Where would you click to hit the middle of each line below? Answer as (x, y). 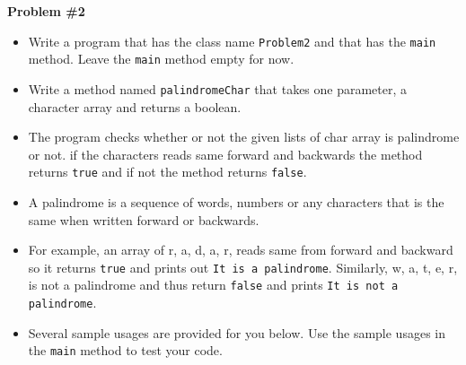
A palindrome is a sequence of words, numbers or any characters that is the (236, 202)
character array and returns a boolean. (135, 106)
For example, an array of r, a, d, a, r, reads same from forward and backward (241, 250)
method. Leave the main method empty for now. (161, 59)
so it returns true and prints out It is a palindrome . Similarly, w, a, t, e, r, (243, 267)
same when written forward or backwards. (144, 219)
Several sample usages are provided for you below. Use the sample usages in (237, 332)
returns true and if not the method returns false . (167, 172)
